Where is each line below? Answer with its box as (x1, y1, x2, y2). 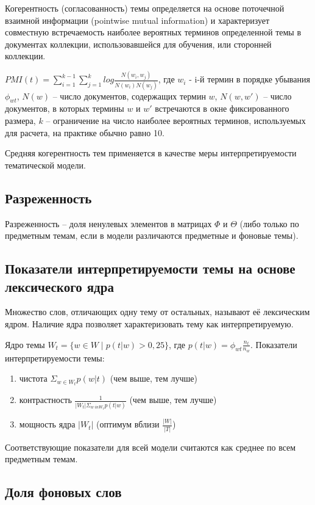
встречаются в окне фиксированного (155, 102, 289, 115)
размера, (5, 114, 36, 126)
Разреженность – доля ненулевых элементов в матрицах (5, 217, 212, 230)
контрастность (19, 393, 72, 406)
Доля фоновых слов (5, 482, 122, 501)
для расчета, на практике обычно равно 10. (5, 126, 165, 139)
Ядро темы (5, 338, 45, 351)
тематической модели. (5, 158, 86, 171)
